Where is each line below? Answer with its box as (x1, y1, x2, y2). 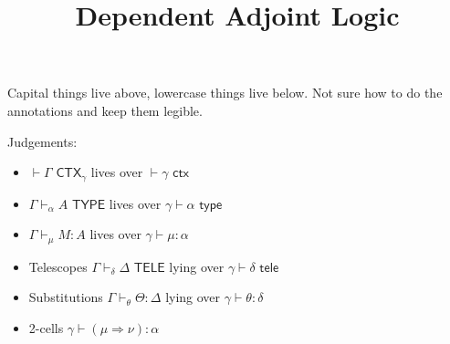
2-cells (28, 318, 64, 337)
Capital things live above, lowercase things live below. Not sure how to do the (7, 83, 443, 102)
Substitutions (28, 287, 103, 307)
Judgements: (7, 131, 78, 151)
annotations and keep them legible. (7, 100, 203, 120)
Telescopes (28, 256, 88, 276)
